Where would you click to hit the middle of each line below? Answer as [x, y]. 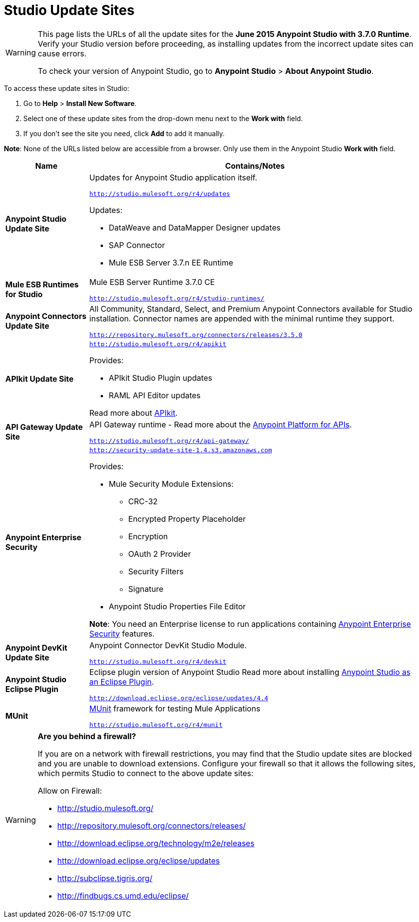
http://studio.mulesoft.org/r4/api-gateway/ [169, 441]
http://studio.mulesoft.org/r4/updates [160, 194]
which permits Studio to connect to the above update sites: [146, 773]
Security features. [122, 633]
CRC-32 [143, 501]
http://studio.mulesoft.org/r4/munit [156, 725]
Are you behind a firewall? [87, 736]
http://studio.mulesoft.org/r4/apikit [158, 344]
